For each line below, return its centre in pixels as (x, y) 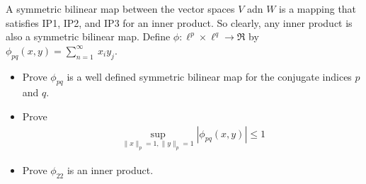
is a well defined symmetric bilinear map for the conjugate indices (209, 76)
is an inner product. (110, 169)
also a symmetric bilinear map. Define (88, 36)
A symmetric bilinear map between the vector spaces (120, 8)
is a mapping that (318, 8)
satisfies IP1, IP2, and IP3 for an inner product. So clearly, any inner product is (179, 22)
